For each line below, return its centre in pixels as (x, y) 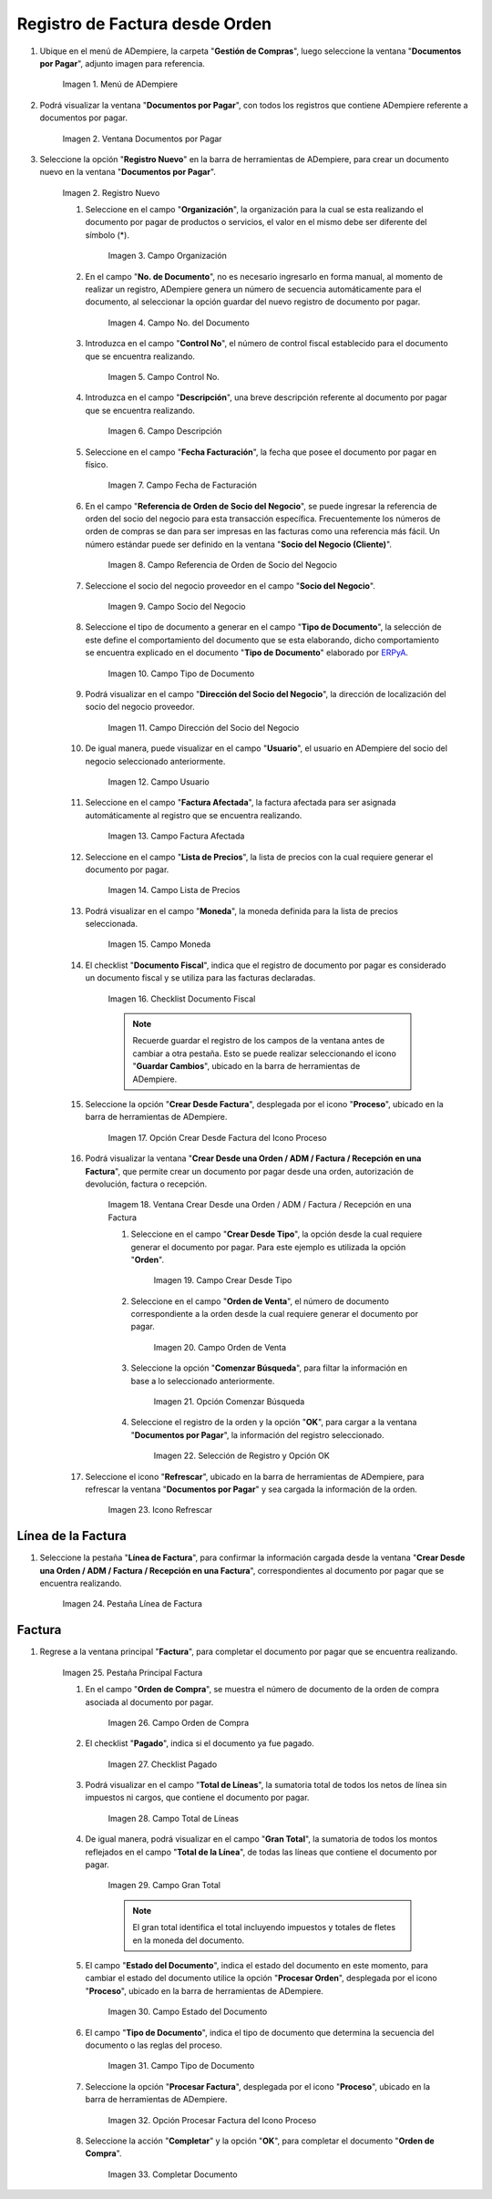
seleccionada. (112, 924)
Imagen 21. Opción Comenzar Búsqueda (229, 1402)
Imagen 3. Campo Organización (167, 256)
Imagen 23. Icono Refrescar (160, 1510)
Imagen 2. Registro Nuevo (111, 192)
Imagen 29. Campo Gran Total (164, 1886)
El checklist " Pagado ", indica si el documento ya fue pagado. (200, 1743)
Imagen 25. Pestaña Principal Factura (133, 1672)
